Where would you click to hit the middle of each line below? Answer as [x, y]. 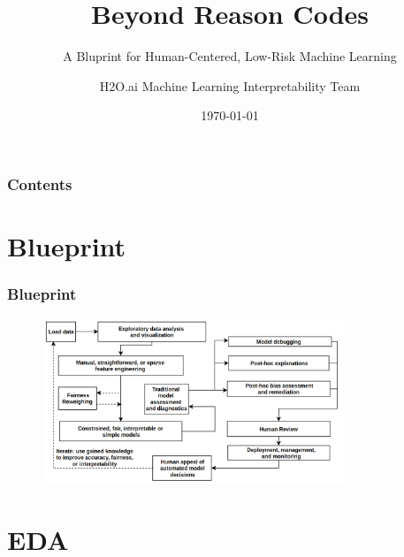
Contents [40, 183]
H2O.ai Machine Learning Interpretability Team [230, 85]
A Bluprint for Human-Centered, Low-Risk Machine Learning [230, 56]
